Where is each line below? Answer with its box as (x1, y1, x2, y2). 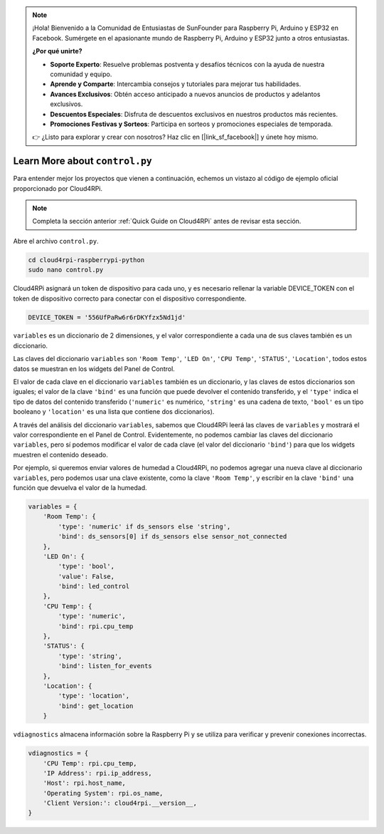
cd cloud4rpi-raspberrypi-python (28, 256, 145, 264)
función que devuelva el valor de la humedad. (13, 483, 147, 491)
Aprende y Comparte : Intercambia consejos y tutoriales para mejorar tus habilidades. (50, 80, 302, 88)
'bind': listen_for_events (58, 662, 152, 670)
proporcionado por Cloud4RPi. (13, 184, 103, 192)
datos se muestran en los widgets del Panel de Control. (13, 364, 176, 373)
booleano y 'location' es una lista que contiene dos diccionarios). (13, 407, 215, 416)
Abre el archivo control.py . (13, 236, 99, 245)
